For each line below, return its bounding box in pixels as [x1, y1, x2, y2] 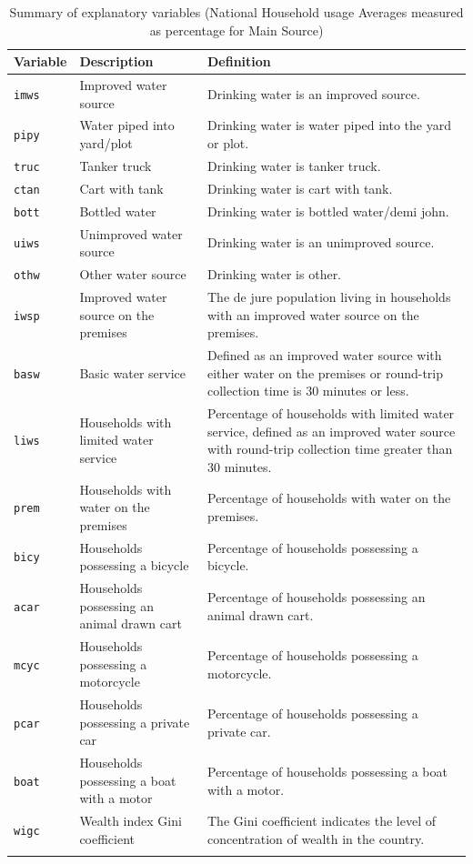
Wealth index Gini [79, 811, 182, 830]
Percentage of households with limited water [207, 404, 455, 423]
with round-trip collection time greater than [207, 439, 453, 458]
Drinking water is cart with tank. [207, 178, 393, 197]
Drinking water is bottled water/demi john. [207, 201, 449, 220]
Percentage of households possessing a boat [207, 762, 448, 781]
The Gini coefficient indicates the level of [207, 811, 436, 830]
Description [79, 52, 154, 71]
